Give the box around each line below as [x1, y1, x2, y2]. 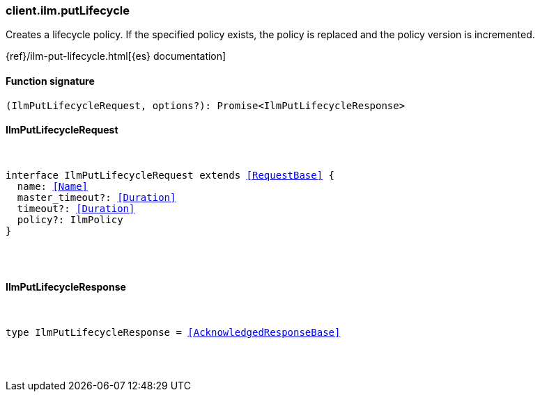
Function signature [6, 74, 95, 87]
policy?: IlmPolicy [17, 213, 123, 225]
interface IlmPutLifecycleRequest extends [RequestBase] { [6, 169, 335, 181]
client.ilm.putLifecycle [6, 3, 130, 17]
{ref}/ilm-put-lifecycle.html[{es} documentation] [6, 50, 226, 63]
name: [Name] [17, 180, 88, 192]
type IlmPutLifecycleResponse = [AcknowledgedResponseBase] [6, 327, 341, 339]
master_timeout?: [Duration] [17, 191, 176, 203]
